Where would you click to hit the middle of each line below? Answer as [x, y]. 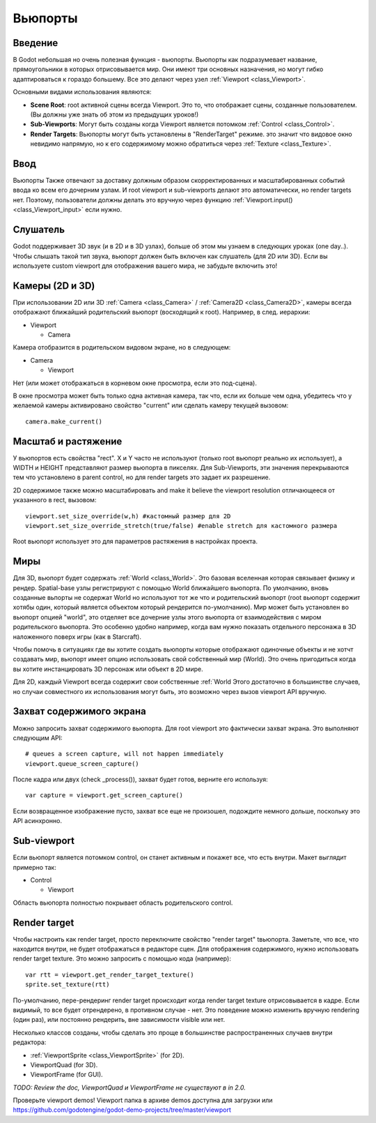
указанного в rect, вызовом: [55, 500]
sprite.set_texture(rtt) [68, 985]
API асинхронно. [38, 821]
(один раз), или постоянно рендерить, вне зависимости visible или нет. [119, 1020]
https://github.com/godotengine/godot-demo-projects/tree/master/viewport [122, 1110]
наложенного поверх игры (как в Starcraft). [77, 636]
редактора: [30, 1042]
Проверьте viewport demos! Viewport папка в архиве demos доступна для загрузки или [143, 1100]
